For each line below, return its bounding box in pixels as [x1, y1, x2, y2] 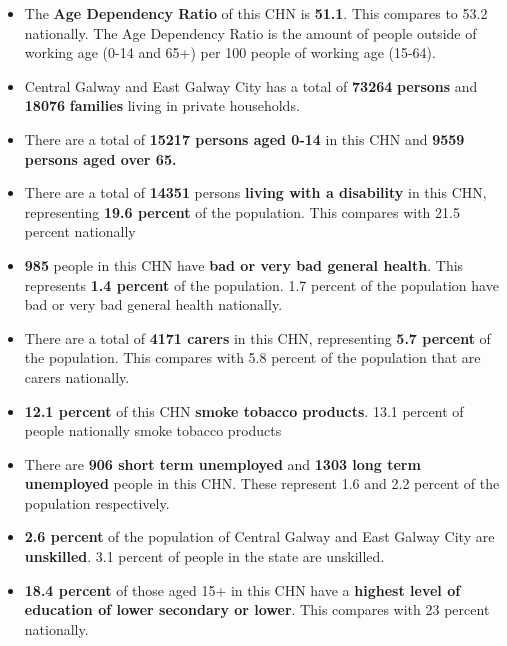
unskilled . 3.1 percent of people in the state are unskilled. [24, 546, 385, 567]
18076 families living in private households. [24, 95, 300, 116]
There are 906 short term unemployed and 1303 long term [24, 453, 421, 474]
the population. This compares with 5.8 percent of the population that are [24, 347, 481, 368]
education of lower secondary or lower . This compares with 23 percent [24, 599, 490, 620]
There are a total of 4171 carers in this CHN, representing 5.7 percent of [24, 327, 491, 348]
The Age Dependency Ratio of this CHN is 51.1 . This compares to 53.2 [24, 3, 488, 23]
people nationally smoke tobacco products [24, 420, 282, 441]
